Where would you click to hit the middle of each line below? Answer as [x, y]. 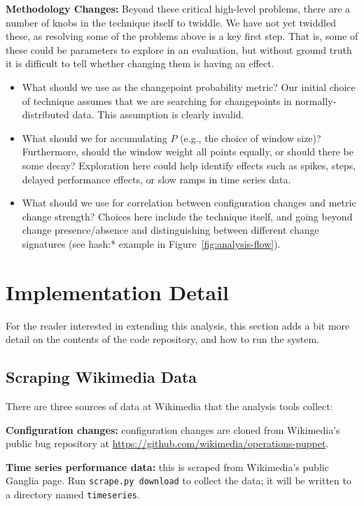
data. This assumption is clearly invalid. [158, 114]
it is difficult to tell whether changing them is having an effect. [140, 63]
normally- [316, 100]
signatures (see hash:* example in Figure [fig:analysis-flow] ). [151, 243]
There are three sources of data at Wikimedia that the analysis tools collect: [169, 406]
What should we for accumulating [94, 138]
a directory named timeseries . [73, 494]
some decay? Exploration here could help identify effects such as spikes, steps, [189, 165]
